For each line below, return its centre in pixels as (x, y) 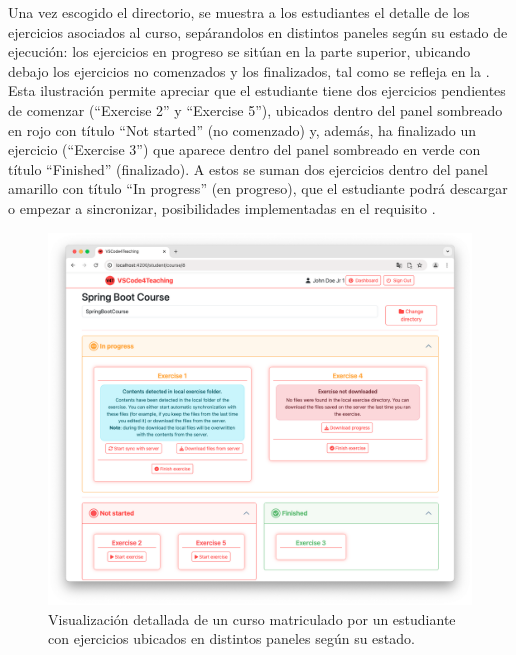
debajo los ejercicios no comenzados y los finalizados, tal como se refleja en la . (249, 70)
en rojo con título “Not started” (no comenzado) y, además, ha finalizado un (242, 129)
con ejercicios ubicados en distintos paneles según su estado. (231, 638)
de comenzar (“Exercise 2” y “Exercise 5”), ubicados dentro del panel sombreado (255, 109)
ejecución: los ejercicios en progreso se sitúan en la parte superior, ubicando (239, 51)
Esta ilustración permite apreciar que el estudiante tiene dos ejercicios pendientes (257, 90)
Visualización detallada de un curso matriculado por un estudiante (252, 618)
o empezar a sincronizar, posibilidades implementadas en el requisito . (222, 207)
